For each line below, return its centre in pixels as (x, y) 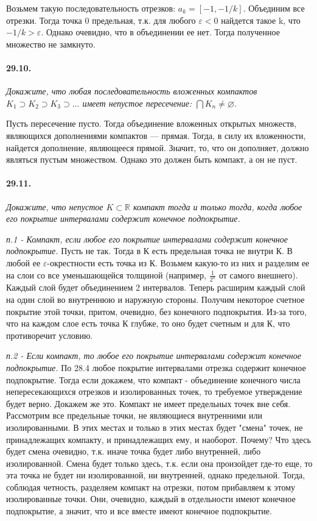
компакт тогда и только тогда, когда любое (218, 206)
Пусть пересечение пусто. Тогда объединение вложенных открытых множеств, (152, 123)
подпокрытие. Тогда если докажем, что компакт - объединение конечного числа (153, 379)
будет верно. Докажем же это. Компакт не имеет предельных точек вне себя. (148, 403)
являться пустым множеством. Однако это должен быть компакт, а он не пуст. (152, 159)
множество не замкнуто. (51, 44)
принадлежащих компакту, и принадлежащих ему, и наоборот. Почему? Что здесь (158, 439)
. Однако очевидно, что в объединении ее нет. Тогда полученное (160, 32)
